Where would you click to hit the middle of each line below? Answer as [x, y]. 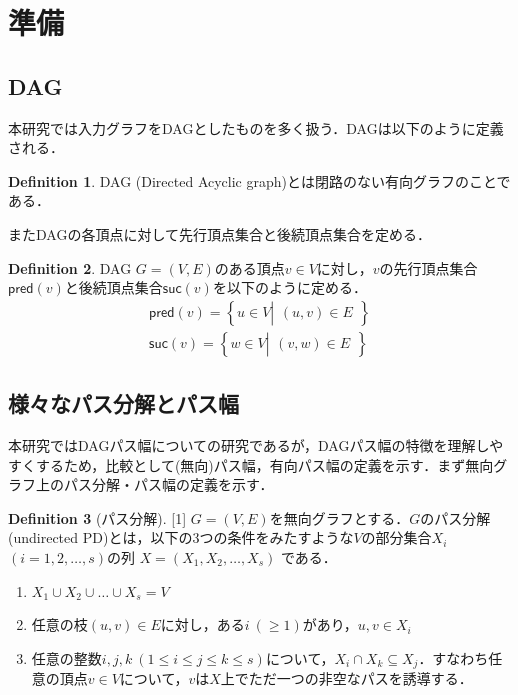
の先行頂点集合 [428, 267]
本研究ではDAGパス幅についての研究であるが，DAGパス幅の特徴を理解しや [256, 445]
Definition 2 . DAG [70, 267]
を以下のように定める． [289, 287]
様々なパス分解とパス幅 [123, 403]
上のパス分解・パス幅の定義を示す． [154, 484]
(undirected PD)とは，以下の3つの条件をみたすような [181, 537]
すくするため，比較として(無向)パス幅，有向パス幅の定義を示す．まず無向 [251, 464]
